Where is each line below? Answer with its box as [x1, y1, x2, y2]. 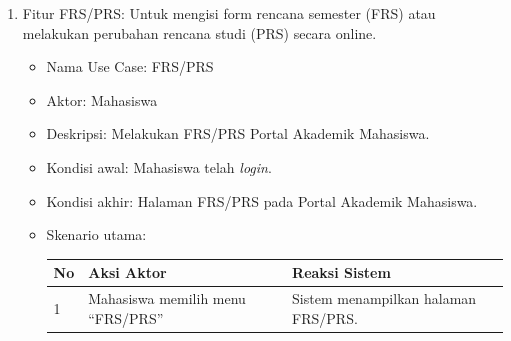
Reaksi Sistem [292, 262, 391, 283]
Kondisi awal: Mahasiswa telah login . [46, 156, 272, 177]
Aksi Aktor [88, 262, 167, 283]
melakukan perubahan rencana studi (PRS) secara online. [22, 22, 377, 43]
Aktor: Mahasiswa [46, 89, 158, 110]
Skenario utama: [46, 224, 147, 245]
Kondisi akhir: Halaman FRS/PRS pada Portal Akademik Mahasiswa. [46, 190, 478, 211]
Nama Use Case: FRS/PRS [46, 56, 214, 77]
